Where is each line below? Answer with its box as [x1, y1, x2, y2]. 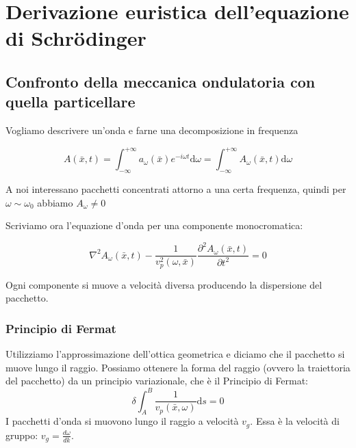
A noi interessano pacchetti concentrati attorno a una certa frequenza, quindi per [5, 182, 346, 196]
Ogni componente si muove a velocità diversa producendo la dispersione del [5, 277, 322, 291]
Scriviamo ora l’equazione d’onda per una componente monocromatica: [5, 218, 303, 233]
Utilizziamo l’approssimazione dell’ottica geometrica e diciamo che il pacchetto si [5, 347, 345, 361]
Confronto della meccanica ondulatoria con [5, 70, 316, 92]
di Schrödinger [5, 24, 147, 52]
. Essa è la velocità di [250, 414, 340, 428]
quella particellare [5, 91, 136, 112]
